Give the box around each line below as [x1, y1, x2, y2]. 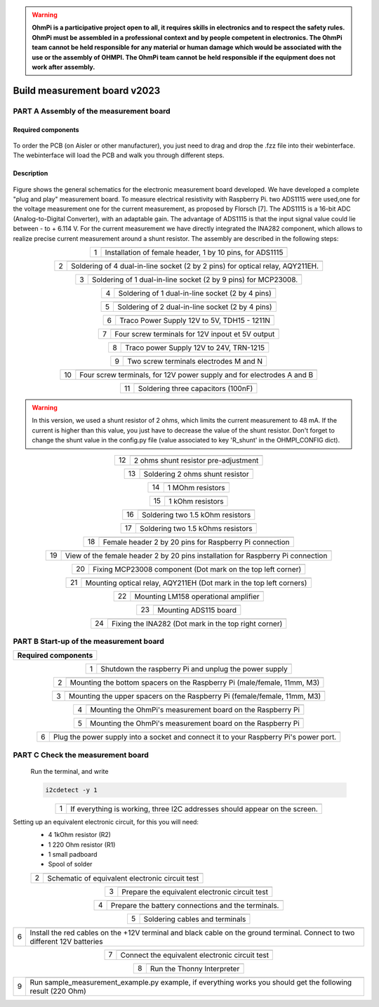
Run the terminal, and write [30, 767, 109, 775]
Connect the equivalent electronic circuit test [120, 950, 270, 960]
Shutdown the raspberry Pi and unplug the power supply [100, 664, 288, 674]
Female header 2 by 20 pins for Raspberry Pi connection [102, 537, 290, 547]
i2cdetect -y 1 [45, 786, 98, 794]
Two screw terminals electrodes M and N [127, 357, 263, 367]
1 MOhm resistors [167, 482, 225, 492]
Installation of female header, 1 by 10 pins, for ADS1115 [105, 248, 284, 258]
